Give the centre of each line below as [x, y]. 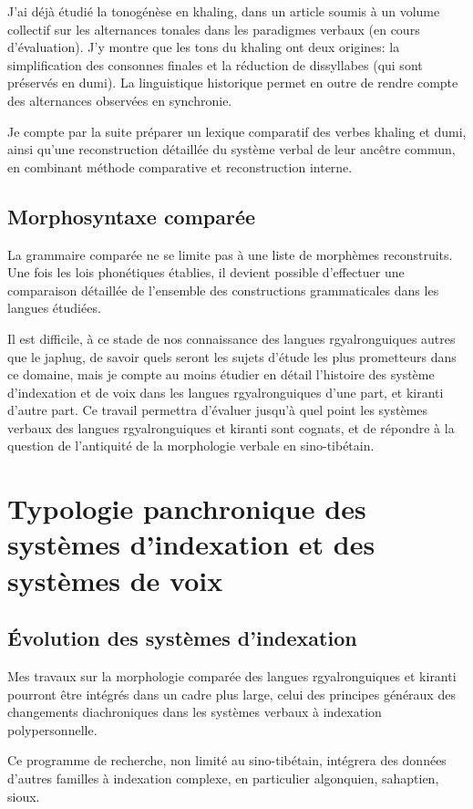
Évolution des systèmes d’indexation [182, 638]
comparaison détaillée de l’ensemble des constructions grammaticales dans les [223, 290]
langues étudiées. [54, 308]
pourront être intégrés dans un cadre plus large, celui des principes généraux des [231, 694]
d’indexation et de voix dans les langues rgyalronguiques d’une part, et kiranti [226, 392]
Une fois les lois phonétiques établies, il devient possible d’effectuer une [206, 272]
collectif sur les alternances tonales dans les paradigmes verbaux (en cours [214, 29]
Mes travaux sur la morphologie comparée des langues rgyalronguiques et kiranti [232, 676]
